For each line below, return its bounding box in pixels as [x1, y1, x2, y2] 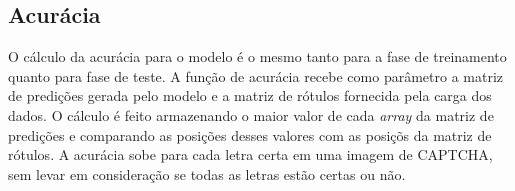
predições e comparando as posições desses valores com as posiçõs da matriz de [8, 124, 492, 145]
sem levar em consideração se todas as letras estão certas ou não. [8, 163, 406, 184]
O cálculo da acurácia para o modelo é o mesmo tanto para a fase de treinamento [8, 46, 507, 67]
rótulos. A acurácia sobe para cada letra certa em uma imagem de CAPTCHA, [8, 144, 493, 165]
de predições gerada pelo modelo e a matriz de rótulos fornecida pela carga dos [8, 85, 492, 106]
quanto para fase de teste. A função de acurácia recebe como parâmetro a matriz [8, 65, 503, 86]
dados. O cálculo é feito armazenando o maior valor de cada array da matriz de [8, 104, 494, 125]
